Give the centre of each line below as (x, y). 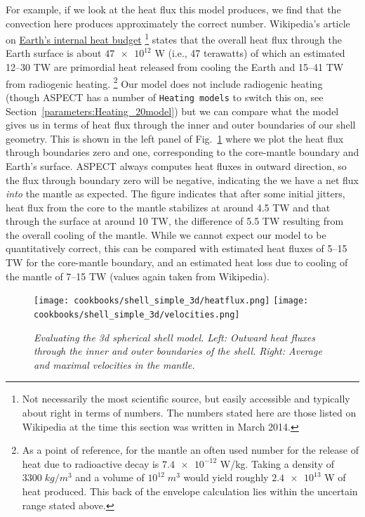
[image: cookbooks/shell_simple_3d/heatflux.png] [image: (171, 301)
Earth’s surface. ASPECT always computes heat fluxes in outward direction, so (176, 165)
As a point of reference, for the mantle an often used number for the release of (190, 450)
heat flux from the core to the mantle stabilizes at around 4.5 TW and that (168, 207)
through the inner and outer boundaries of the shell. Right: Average (178, 351)
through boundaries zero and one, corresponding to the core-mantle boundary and (182, 152)
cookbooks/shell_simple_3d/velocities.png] (137, 314)
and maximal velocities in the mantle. (114, 364)
